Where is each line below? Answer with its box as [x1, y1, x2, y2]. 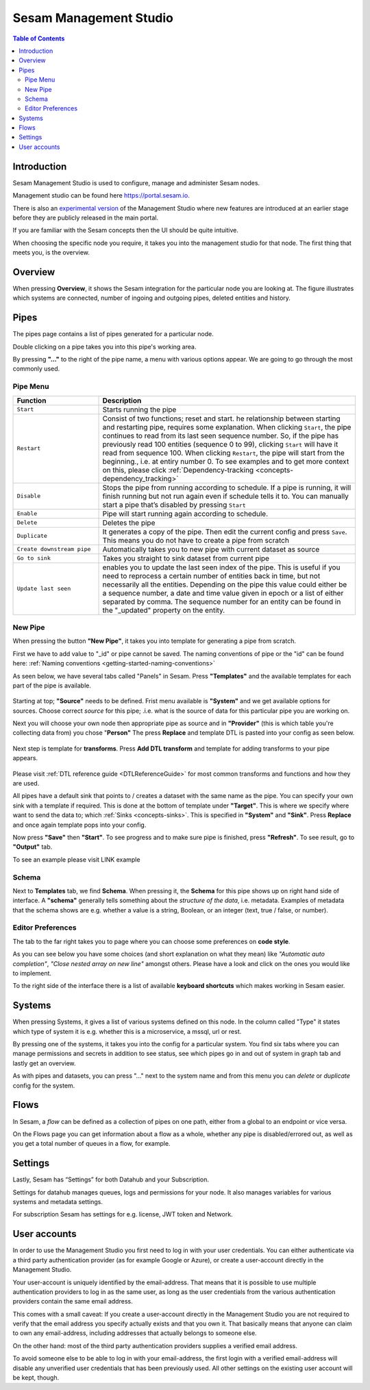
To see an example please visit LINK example [12, 855, 140, 864]
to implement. [12, 969, 51, 978]
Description [102, 395, 142, 405]
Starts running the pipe [102, 405, 177, 414]
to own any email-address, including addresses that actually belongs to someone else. [12, 1329, 257, 1337]
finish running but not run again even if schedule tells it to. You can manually [102, 491, 349, 501]
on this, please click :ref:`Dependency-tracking [102, 465, 254, 475]
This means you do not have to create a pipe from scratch [102, 535, 289, 545]
